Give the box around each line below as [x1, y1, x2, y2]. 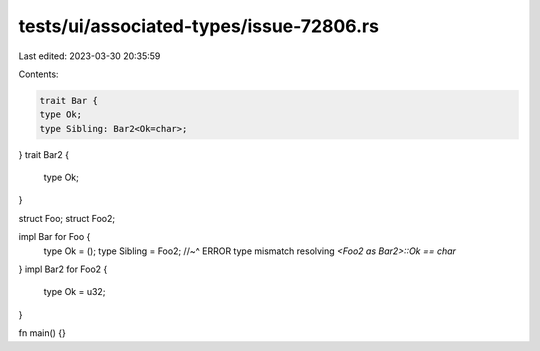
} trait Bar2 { [18, 148, 70, 160]
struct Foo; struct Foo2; [18, 212, 115, 224]
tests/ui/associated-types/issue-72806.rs [18, 15, 380, 37]
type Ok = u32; [43, 286, 106, 298]
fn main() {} [18, 327, 67, 339]
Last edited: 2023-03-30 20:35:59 [18, 50, 161, 62]
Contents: [18, 68, 59, 80]
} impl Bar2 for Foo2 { [18, 263, 108, 275]
